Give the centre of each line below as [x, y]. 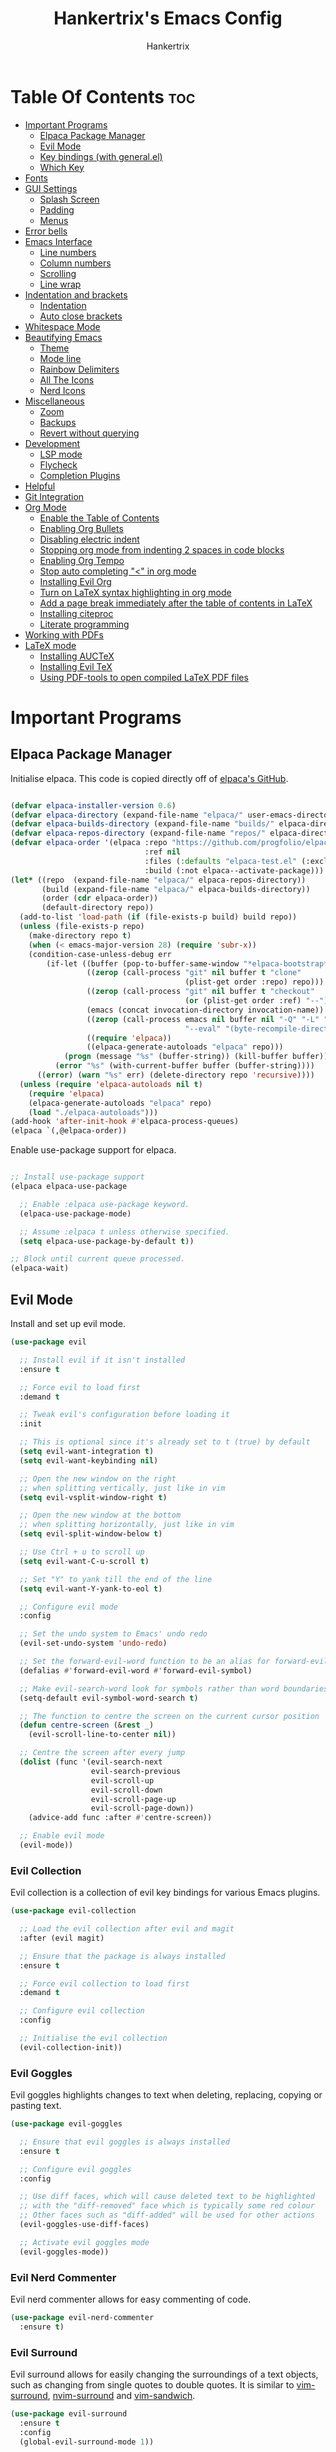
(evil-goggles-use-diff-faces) [84, 2225]
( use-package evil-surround [69, 2414]
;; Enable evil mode [62, 1836]
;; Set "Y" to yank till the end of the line [116, 1579]
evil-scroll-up [122, 1780]
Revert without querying [89, 433]
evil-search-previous [136, 1771]
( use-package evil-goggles [66, 2124]
